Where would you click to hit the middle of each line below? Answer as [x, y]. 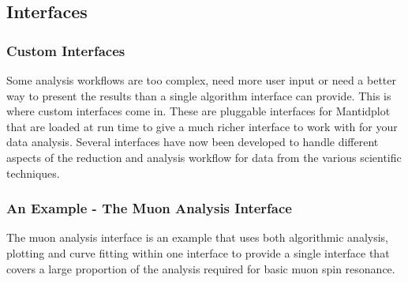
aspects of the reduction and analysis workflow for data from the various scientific [204, 157]
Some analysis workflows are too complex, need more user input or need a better [202, 80]
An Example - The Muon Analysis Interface [149, 208]
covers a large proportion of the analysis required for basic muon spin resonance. [201, 268]
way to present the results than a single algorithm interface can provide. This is [199, 95]
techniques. [33, 173]
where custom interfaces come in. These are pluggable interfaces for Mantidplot [198, 111]
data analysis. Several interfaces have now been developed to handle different [193, 142]
